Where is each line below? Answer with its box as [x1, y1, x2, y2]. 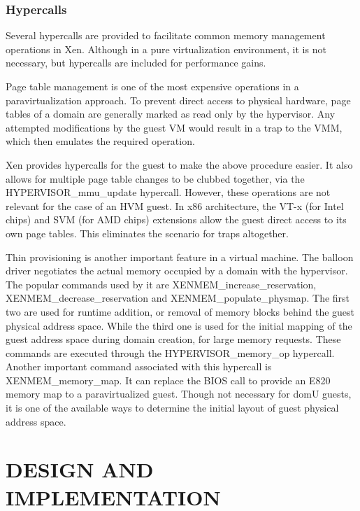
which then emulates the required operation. [6, 134, 195, 148]
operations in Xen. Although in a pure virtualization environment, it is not [6, 41, 326, 56]
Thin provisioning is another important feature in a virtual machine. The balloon [6, 249, 354, 264]
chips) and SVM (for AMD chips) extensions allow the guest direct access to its [6, 212, 347, 227]
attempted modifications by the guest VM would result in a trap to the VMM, [6, 120, 343, 134]
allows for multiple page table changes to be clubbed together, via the [6, 171, 305, 185]
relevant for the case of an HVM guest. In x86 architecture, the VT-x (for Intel [6, 198, 344, 213]
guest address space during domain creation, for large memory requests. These [6, 332, 341, 346]
